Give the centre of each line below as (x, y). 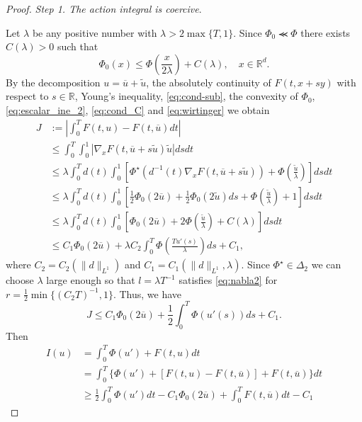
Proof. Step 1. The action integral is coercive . (104, 8)
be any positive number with (95, 32)
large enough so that (91, 280)
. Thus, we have (147, 293)
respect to (27, 96)
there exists (326, 32)
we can (326, 264)
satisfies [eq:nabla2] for (228, 280)
